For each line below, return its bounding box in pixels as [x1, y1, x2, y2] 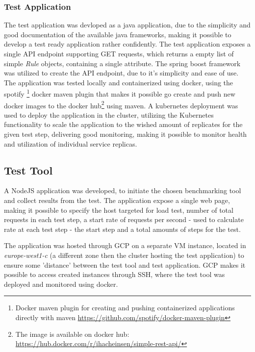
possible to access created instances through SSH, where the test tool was [4, 269, 225, 279]
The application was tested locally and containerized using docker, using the [4, 77, 233, 87]
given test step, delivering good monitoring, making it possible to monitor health [4, 129, 247, 139]
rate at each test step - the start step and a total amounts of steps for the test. [4, 224, 241, 234]
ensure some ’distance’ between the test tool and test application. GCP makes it [4, 259, 246, 270]
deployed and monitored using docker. [4, 278, 118, 289]
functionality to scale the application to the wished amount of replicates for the [4, 119, 243, 129]
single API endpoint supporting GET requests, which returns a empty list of [4, 49, 234, 58]
